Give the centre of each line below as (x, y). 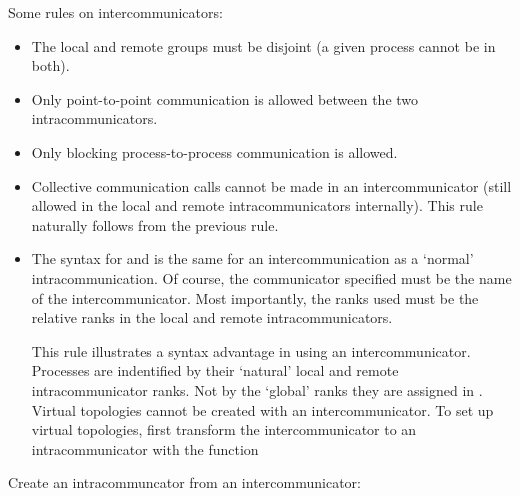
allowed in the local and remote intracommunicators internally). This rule (257, 205)
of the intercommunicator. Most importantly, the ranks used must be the (255, 297)
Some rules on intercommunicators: (115, 12)
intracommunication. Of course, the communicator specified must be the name (271, 277)
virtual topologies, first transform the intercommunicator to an (224, 429)
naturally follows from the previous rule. (155, 224)
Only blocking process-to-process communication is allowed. (214, 151)
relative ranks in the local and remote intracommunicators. (212, 317)
